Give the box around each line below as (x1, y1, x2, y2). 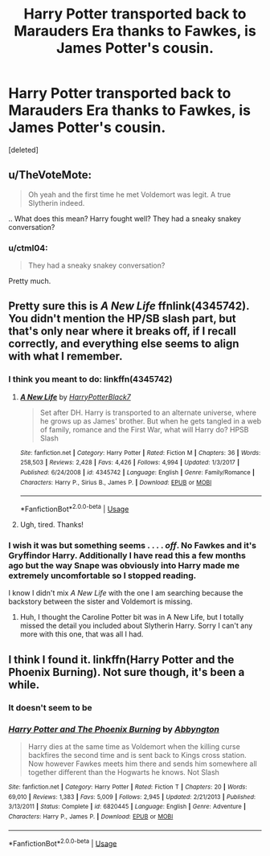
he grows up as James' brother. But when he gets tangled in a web (39, 416, 262, 426)
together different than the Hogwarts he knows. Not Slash (27, 767, 219, 776)
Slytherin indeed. (27, 198, 85, 207)
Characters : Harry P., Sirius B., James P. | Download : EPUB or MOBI (19, 478, 212, 486)
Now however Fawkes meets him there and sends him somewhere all (27, 759, 257, 768)
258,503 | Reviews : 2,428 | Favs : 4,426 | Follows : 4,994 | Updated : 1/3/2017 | (19, 459, 239, 467)
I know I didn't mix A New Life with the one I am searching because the (8, 588, 243, 598)
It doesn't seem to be (8, 702, 92, 713)
